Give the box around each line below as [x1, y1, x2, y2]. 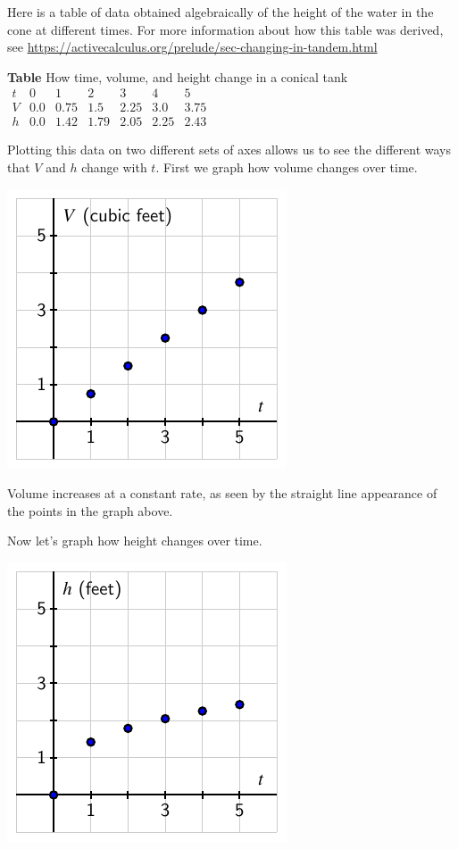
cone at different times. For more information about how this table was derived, [7, 20, 444, 38]
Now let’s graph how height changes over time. [7, 531, 262, 550]
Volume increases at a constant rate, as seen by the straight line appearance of [7, 484, 437, 503]
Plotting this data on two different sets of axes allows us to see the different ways [7, 140, 452, 159]
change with [81, 158, 147, 177]
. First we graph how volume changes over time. [155, 158, 418, 177]
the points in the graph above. [7, 501, 173, 520]
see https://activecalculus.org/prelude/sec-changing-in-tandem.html [7, 37, 378, 56]
